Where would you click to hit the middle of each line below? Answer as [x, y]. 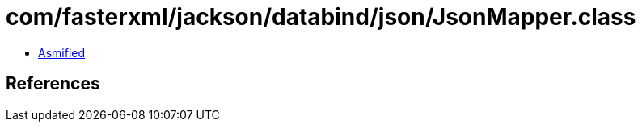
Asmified [62, 52]
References [53, 84]
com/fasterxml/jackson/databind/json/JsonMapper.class [321, 17]
